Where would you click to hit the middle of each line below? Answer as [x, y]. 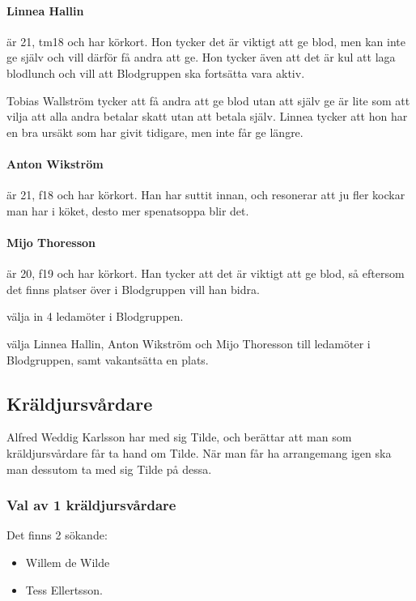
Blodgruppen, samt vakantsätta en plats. [108, 359]
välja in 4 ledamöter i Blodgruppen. [95, 316]
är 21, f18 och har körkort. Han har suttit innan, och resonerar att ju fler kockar [206, 195]
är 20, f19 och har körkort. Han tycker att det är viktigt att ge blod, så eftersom [206, 273]
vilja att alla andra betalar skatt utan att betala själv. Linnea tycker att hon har [207, 116]
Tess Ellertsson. [64, 589]
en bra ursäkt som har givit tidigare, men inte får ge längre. [155, 132]
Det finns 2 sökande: [57, 535]
